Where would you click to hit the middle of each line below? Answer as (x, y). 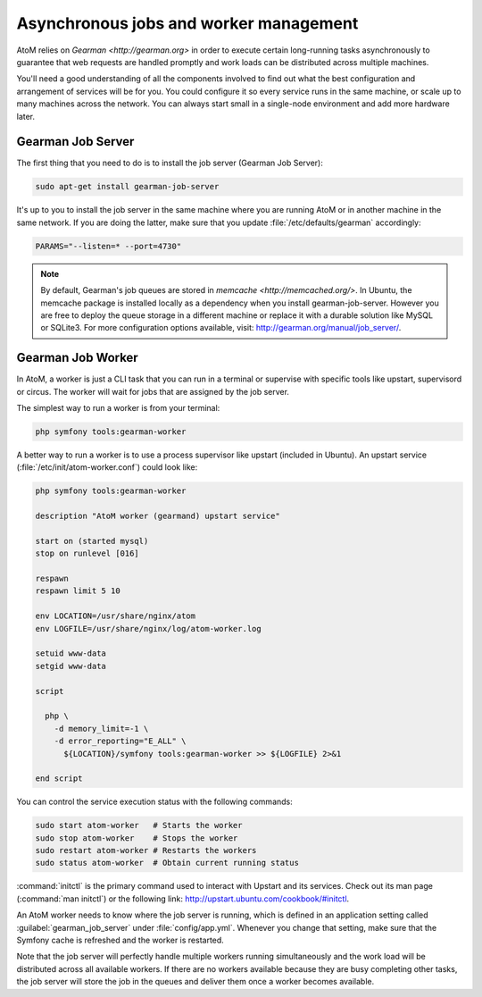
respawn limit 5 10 (78, 591)
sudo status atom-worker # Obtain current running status (167, 863)
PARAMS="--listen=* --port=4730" (108, 246)
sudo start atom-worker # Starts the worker (139, 825)
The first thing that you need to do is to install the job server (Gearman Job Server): (170, 163)
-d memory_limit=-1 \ (101, 729)
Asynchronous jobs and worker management (187, 23)
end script (59, 779)
